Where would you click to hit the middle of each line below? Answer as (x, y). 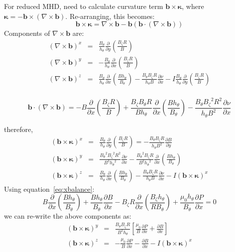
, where (193, 6)
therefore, (19, 129)
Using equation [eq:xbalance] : (49, 189)
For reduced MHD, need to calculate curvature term (84, 6)
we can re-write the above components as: (68, 216)
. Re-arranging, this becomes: (110, 16)
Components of (27, 33)
